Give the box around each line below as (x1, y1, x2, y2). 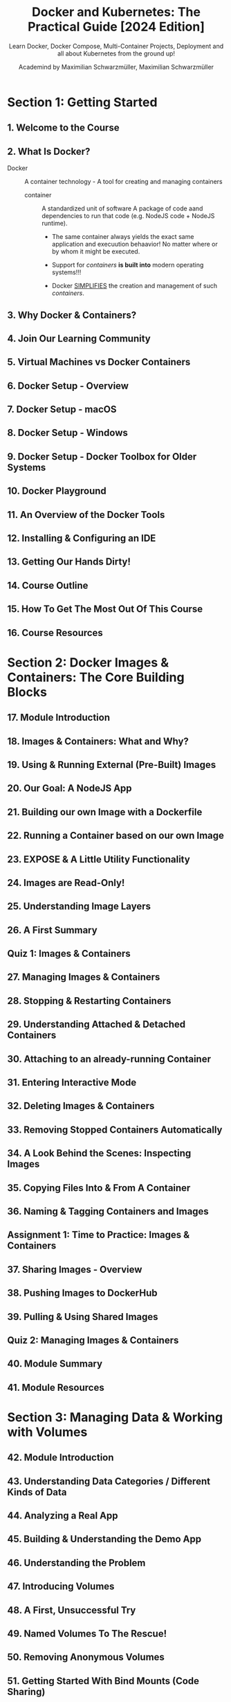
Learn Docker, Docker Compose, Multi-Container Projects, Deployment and (8, 42, 223, 50)
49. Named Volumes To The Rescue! (7, 1628, 167, 1640)
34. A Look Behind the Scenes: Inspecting (7, 1147, 192, 1160)
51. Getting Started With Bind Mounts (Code (7, 1675, 199, 1687)
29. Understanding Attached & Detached (7, 1019, 186, 1031)
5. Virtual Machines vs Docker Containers (7, 356, 191, 368)
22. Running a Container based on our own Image (7, 830, 225, 842)
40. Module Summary (7, 1358, 102, 1370)
